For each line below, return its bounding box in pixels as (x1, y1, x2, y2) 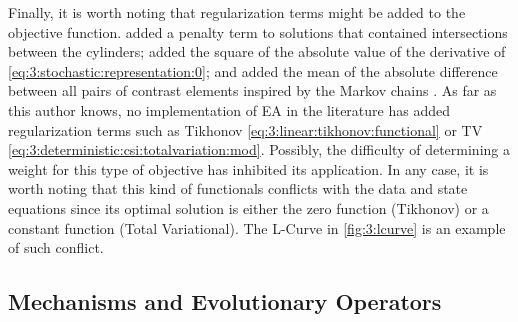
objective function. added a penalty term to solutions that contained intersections (8, 21, 508, 42)
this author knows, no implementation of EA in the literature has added (8, 99, 450, 120)
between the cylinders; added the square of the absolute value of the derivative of (8, 41, 506, 62)
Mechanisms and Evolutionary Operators (8, 286, 442, 317)
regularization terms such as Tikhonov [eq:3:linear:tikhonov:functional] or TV (8, 119, 483, 140)
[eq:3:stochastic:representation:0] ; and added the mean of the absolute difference (8, 60, 498, 81)
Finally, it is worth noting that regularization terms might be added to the (8, 2, 466, 22)
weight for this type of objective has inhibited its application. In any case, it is (8, 158, 489, 179)
